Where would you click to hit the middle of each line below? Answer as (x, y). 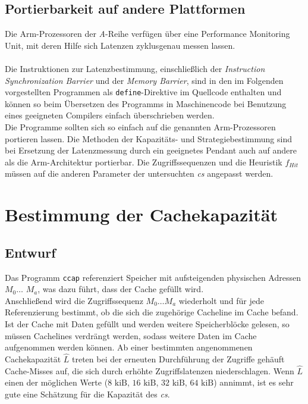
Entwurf (30, 252)
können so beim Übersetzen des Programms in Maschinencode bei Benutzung (146, 103)
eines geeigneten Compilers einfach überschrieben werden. (110, 115)
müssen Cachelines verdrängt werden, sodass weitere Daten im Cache (131, 335)
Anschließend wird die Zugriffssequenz (74, 300)
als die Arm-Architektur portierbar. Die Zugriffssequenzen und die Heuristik (144, 162)
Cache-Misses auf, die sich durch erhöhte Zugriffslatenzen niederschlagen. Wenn (150, 370)
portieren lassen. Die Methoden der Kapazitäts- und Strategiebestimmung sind (148, 138)
